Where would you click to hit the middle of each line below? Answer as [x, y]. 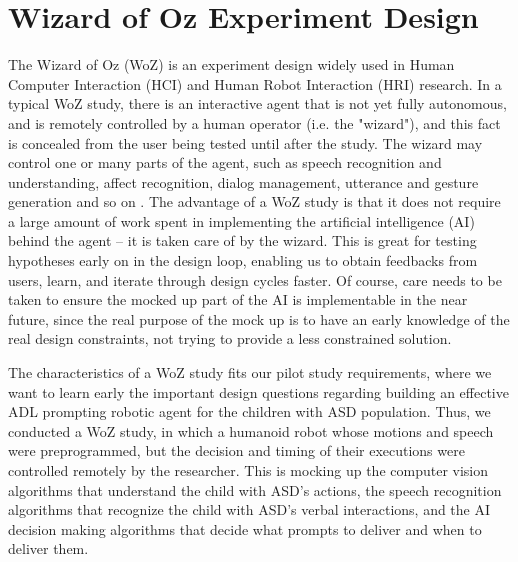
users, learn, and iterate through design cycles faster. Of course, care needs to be [255, 279]
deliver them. [48, 548]
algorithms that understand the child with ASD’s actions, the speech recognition [255, 489]
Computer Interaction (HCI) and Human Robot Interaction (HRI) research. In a [255, 83]
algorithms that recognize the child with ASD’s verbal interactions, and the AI [249, 509]
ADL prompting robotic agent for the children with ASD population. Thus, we [249, 411]
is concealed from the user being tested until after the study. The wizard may [245, 142]
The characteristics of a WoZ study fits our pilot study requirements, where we [250, 372]
